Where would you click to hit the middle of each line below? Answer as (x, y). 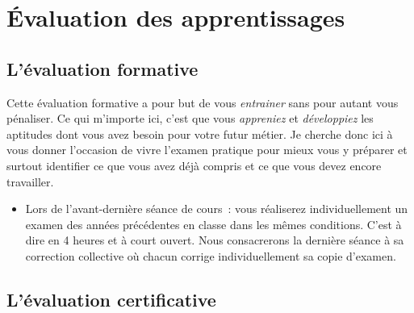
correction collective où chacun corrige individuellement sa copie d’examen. (211, 255)
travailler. (30, 181)
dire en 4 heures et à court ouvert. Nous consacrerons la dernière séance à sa (215, 240)
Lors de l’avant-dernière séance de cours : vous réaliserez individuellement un (217, 209)
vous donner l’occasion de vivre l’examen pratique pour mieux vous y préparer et (207, 150)
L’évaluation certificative (111, 299)
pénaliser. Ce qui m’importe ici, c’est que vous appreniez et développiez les (190, 118)
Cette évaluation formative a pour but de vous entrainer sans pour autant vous (203, 102)
